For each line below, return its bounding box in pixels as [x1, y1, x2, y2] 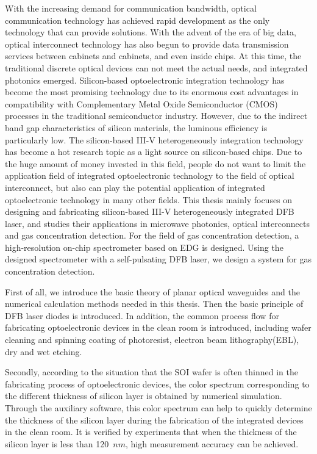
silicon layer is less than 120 [5, 437, 109, 450]
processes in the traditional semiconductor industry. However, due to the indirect [5, 109, 308, 122]
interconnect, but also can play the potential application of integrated [5, 181, 265, 193]
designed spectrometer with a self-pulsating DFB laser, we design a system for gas [5, 253, 312, 265]
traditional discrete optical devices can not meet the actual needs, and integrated [5, 61, 308, 74]
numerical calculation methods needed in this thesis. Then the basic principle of [5, 297, 304, 310]
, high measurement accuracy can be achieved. [125, 437, 299, 450]
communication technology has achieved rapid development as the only [5, 13, 270, 26]
